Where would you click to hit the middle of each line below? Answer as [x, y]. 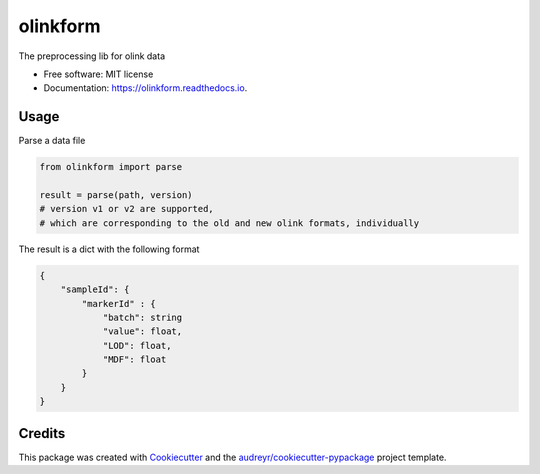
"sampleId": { [95, 289]
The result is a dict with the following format [109, 249]
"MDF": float [134, 359]
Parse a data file [52, 141]
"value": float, [142, 331]
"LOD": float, [137, 345]
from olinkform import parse [111, 167]
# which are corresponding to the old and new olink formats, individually [229, 223]
